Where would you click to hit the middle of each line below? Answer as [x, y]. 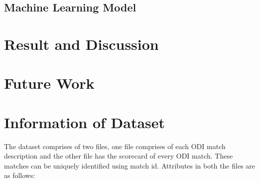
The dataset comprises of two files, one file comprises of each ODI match [115, 146]
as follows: [20, 175]
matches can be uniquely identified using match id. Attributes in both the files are [130, 165]
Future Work [49, 83]
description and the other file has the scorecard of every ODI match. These [119, 156]
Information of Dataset [85, 122]
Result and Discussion [81, 44]
